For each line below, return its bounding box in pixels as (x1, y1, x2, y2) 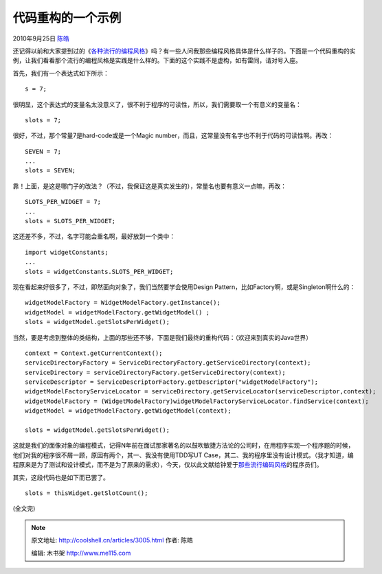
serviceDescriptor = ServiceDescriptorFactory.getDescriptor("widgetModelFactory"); (25, 378, 319, 386)
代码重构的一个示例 (12, 10, 122, 25)
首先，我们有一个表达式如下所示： (12, 69, 109, 77)
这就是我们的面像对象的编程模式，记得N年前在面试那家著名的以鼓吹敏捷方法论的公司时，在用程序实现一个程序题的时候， (12, 441, 355, 450)
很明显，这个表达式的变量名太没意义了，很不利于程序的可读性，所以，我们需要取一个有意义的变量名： (12, 100, 302, 108)
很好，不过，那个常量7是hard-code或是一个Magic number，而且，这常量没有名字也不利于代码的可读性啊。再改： (12, 131, 334, 140)
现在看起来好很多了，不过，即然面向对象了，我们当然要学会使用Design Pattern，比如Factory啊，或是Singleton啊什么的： (12, 282, 356, 291)
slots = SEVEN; (25, 167, 76, 174)
